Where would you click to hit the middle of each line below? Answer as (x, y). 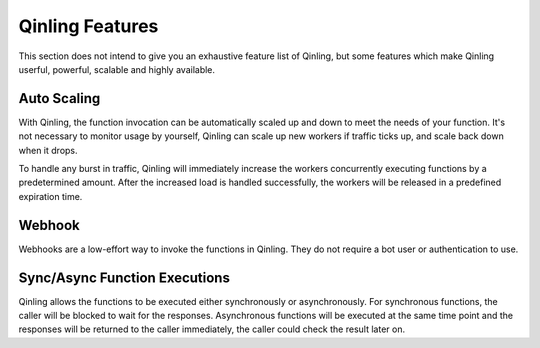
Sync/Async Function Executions (124, 277)
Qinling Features (88, 26)
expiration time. (50, 196)
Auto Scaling (59, 98)
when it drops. (48, 150)
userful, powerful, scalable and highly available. (116, 69)
